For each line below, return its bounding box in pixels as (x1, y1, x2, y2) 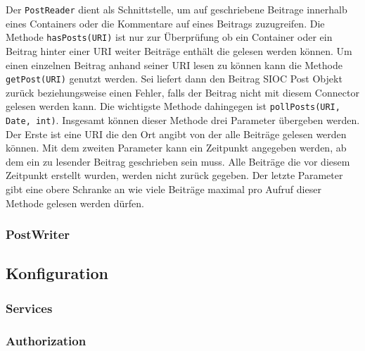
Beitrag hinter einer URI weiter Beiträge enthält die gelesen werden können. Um (6, 43, 352, 58)
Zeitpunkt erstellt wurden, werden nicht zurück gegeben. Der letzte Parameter (6, 168, 343, 183)
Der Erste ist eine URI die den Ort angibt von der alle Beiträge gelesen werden (6, 126, 347, 141)
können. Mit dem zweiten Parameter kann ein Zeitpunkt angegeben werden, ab (6, 140, 347, 155)
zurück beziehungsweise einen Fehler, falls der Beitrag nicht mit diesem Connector (6, 85, 359, 99)
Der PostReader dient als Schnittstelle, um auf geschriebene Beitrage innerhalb (6, 2, 347, 16)
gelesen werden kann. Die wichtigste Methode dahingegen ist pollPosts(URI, (6, 99, 340, 113)
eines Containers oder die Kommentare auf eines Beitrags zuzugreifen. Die (6, 16, 325, 30)
